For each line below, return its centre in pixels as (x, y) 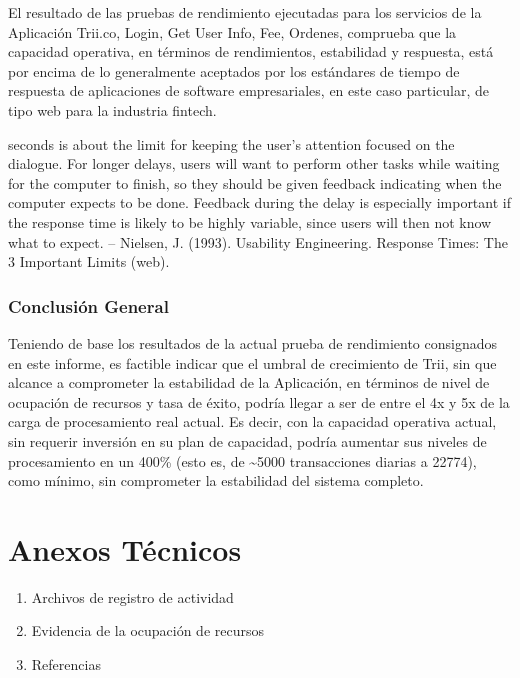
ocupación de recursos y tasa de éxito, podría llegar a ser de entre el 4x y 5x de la (259, 401)
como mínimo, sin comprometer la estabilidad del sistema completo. (216, 480)
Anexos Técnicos (125, 548)
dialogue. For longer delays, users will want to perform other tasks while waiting (254, 163)
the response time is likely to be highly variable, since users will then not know (250, 221)
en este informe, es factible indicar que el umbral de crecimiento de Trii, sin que (252, 362)
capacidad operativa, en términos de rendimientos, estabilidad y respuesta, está (251, 51)
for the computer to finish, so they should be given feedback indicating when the (255, 182)
